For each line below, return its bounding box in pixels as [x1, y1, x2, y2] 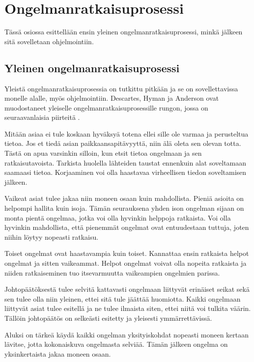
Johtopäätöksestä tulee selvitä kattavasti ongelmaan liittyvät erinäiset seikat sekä [4, 284, 250, 294]
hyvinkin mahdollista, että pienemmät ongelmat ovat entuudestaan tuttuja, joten [4, 222, 249, 232]
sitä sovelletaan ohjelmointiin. [4, 36, 94, 46]
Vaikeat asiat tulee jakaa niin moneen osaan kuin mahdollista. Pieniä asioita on [4, 193, 244, 203]
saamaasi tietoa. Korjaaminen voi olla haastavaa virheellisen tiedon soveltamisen [4, 167, 247, 177]
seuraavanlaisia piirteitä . [4, 112, 80, 122]
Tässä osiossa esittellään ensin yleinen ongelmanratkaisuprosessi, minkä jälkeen [4, 27, 243, 37]
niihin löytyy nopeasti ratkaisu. [4, 231, 99, 242]
